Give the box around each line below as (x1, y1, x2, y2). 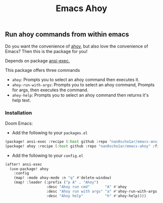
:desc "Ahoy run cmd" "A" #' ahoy (46, 185, 127, 189)
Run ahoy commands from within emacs (5, 30, 130, 39)
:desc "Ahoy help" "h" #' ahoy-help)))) (46, 193, 147, 198)
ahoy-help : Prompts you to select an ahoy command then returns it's (12, 92, 149, 98)
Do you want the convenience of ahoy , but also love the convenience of (5, 43, 148, 49)
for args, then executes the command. (12, 87, 89, 93)
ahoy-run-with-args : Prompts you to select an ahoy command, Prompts (12, 82, 155, 87)
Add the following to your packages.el (12, 130, 88, 135)
